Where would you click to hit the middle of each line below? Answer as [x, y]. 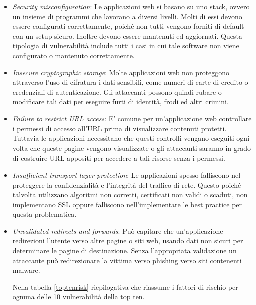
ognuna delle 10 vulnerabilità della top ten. [78, 297]
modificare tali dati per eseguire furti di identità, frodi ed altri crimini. [120, 102]
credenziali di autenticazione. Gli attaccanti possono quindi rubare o [117, 92]
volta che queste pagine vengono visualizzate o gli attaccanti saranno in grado [132, 148]
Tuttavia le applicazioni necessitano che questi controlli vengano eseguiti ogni [131, 138]
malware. [26, 270]
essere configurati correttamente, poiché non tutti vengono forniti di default [128, 26]
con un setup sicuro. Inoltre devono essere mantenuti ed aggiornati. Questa [127, 35]
